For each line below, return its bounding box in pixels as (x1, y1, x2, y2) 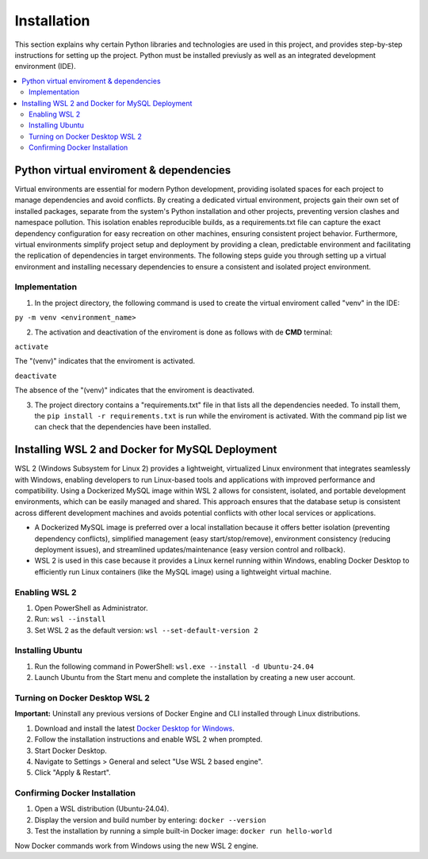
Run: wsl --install (34, 614, 106, 624)
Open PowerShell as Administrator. (34, 603, 148, 613)
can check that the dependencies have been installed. (34, 422, 212, 432)
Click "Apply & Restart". (34, 768, 111, 777)
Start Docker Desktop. (34, 746, 107, 755)
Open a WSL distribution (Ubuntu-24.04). (34, 804, 170, 814)
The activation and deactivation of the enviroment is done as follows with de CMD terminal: (34, 327, 333, 337)
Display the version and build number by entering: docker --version (34, 815, 266, 824)
